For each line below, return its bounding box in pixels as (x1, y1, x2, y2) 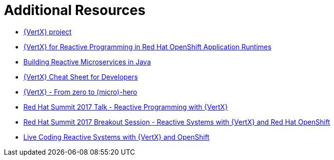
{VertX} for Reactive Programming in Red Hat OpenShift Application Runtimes (23, 42, 272, 51)
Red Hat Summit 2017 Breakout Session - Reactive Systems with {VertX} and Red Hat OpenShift (23, 117, 330, 126)
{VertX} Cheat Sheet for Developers (23, 72, 138, 81)
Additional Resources (4, 2, 146, 18)
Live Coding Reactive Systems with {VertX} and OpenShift (23, 132, 209, 141)
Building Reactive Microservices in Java (23, 57, 151, 66)
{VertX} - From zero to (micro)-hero (23, 87, 137, 96)
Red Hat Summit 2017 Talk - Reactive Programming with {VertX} (23, 102, 228, 111)
